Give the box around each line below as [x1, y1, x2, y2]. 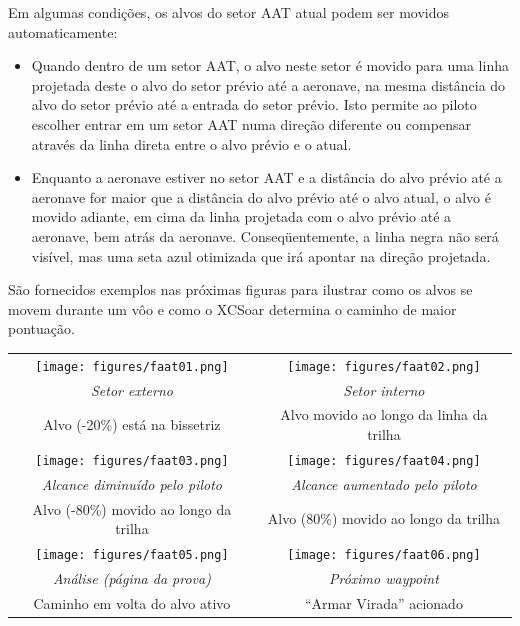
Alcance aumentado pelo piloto [291, 473, 477, 494]
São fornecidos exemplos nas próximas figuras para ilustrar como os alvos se [8, 279, 473, 300]
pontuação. [8, 318, 75, 339]
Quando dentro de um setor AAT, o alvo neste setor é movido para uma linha [31, 55, 509, 76]
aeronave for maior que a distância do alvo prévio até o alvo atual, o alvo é [31, 186, 491, 207]
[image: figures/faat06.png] [287, 548, 481, 563]
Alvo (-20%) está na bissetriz [43, 414, 221, 435]
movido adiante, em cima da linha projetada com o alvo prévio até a [31, 206, 452, 227]
